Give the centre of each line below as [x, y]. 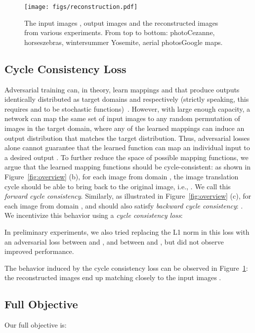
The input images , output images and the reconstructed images [121, 22]
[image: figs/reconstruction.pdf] [81, 7]
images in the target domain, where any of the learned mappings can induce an [125, 128]
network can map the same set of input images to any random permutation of [122, 118]
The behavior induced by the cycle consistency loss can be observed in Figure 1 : [126, 268]
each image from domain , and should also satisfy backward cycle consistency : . [124, 205]
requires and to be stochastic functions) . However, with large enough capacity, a [127, 108]
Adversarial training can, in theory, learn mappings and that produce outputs [122, 89]
